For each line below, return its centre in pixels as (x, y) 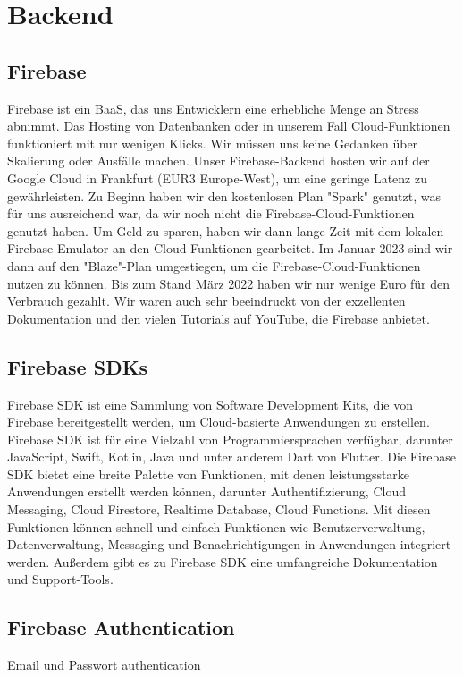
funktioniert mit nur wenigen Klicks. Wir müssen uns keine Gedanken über (213, 143)
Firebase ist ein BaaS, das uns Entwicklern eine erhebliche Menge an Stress (213, 108)
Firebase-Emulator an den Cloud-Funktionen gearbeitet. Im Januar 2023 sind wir (230, 248)
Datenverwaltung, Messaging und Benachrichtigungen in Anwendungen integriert (229, 544)
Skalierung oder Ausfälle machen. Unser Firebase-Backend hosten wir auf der (219, 161)
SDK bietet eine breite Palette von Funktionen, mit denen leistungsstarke (209, 474)
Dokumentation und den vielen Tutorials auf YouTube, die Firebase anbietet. (219, 318)
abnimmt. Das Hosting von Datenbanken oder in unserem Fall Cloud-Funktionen (229, 126)
